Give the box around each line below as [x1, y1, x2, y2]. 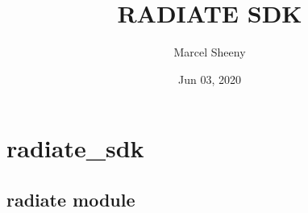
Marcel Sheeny [173, 44, 246, 61]
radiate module [6, 186, 135, 211]
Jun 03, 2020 [178, 70, 241, 87]
